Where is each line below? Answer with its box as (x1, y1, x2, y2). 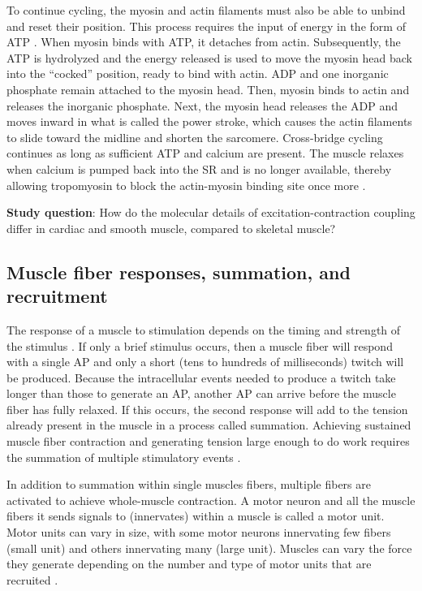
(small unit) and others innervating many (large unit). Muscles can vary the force (6, 539, 412, 556)
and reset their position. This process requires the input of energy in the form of (6, 17, 406, 34)
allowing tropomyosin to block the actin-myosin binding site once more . (6, 176, 366, 193)
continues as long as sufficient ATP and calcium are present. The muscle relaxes (6, 145, 404, 162)
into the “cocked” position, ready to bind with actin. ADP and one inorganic (6, 65, 389, 82)
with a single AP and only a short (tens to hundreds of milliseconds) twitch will (6, 353, 404, 370)
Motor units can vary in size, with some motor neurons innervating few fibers (6, 524, 391, 541)
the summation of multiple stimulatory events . (6, 448, 241, 465)
